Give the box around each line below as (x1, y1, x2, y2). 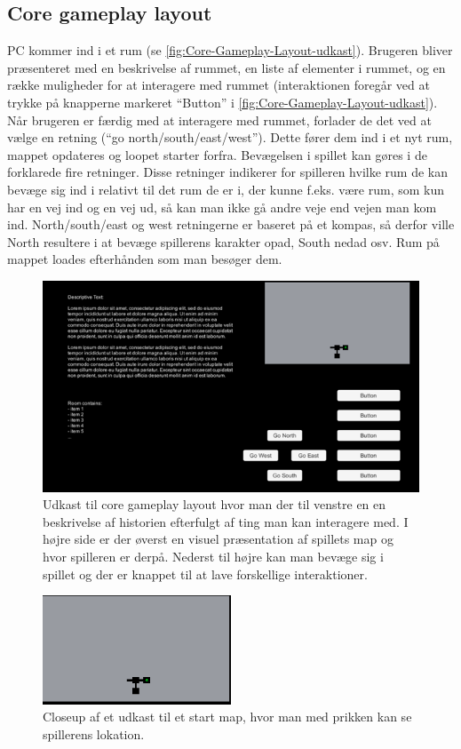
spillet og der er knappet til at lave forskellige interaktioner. (43, 564, 368, 583)
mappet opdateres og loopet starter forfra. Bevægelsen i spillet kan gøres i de (7, 145, 427, 163)
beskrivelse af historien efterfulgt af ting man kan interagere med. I (43, 512, 409, 530)
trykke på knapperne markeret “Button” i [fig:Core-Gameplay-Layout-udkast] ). (7, 92, 438, 111)
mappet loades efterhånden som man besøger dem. (7, 250, 282, 268)
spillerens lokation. (43, 724, 145, 743)
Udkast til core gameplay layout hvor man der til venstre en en (43, 495, 386, 514)
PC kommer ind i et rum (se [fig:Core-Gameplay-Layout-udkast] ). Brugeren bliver (7, 41, 453, 60)
